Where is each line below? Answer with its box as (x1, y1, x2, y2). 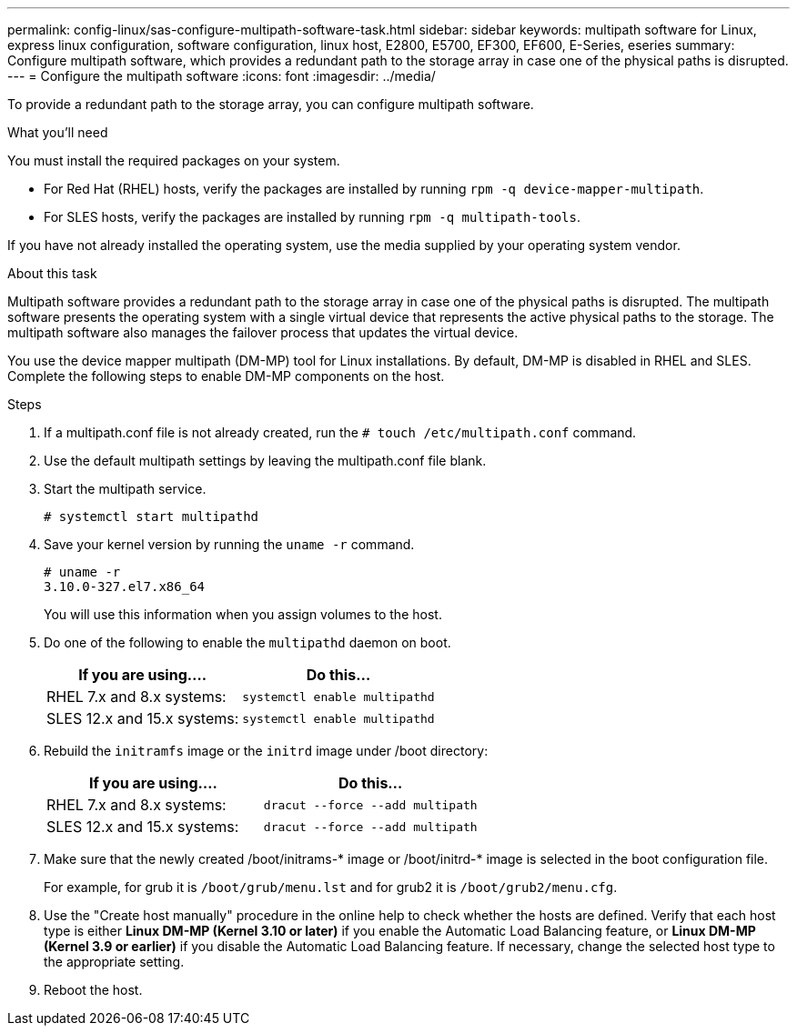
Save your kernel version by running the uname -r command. (44, 537, 415, 552)
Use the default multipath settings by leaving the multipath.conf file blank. (44, 453, 487, 468)
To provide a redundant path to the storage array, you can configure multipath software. (7, 96, 534, 112)
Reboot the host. (44, 982, 143, 998)
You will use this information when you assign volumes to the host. (44, 607, 442, 622)
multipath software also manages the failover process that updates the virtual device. (7, 325, 519, 340)
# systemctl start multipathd (44, 509, 259, 524)
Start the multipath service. (44, 481, 207, 496)
